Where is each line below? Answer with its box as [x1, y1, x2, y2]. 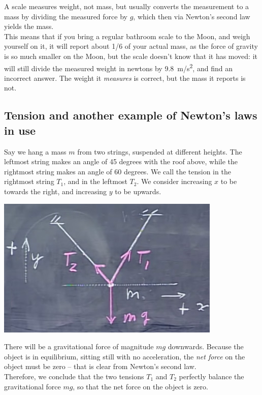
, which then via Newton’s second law [133, 11, 250, 21]
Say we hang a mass [4, 146, 67, 157]
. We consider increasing [137, 176, 212, 187]
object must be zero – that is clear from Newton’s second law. [4, 361, 196, 372]
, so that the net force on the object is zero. [73, 381, 208, 391]
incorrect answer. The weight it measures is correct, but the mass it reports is [4, 72, 246, 83]
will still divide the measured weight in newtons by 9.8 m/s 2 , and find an [4, 61, 233, 73]
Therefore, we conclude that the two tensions [4, 371, 144, 381]
